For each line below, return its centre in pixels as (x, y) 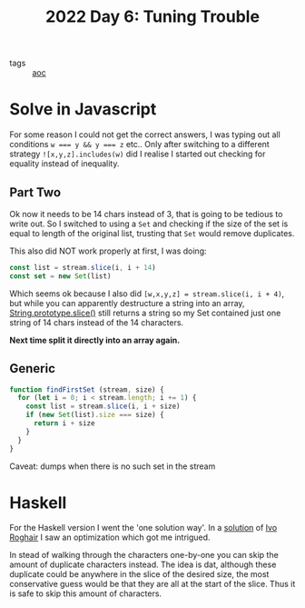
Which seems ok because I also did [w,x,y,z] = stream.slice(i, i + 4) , (147, 294)
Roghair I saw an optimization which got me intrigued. (110, 537)
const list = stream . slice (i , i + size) (103, 406)
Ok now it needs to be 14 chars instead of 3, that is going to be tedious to (146, 214)
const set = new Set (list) (60, 276)
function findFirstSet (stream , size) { (87, 389)
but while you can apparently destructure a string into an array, (127, 303)
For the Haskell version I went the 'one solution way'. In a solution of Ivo (143, 528)
